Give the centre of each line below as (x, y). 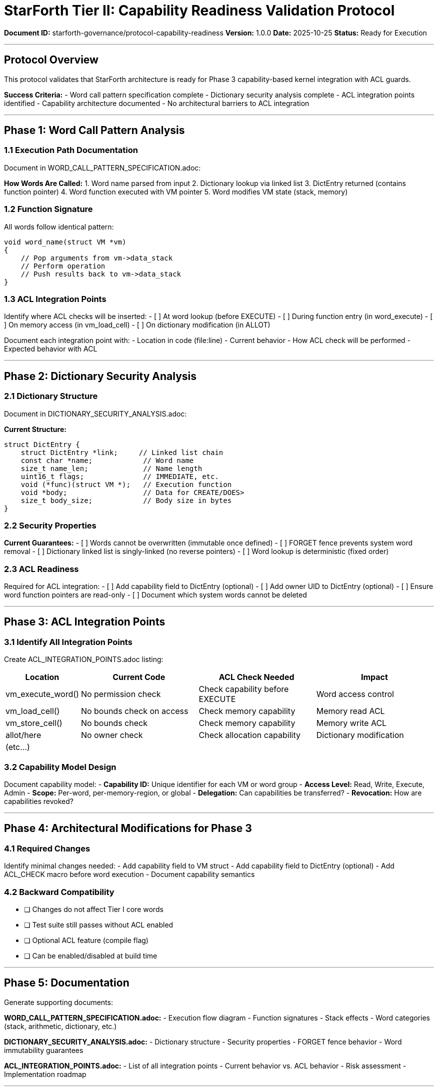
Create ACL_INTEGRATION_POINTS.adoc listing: (84, 659)
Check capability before (244, 689)
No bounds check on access (134, 711)
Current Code (139, 677)
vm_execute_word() (42, 694)
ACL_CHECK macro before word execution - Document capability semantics (129, 874)
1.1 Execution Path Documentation (71, 150)
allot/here (23, 735)
